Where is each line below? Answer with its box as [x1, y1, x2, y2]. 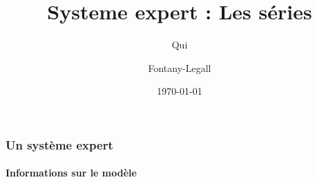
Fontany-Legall [148, 60, 211, 75]
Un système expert [6, 136, 113, 153]
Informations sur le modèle [6, 165, 137, 180]
